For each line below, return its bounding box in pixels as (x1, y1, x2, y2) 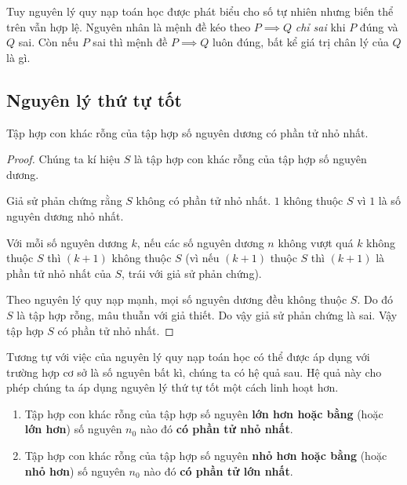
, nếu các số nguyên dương (136, 234, 264, 250)
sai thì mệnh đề (93, 34, 168, 50)
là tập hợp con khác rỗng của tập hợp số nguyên (133, 151, 367, 167)
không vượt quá (278, 234, 354, 250)
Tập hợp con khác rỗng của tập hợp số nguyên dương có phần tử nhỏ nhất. (6, 124, 369, 140)
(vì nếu (185, 250, 220, 266)
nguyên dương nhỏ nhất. (6, 207, 124, 224)
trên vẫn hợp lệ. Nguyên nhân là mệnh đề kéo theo (6, 18, 251, 35)
